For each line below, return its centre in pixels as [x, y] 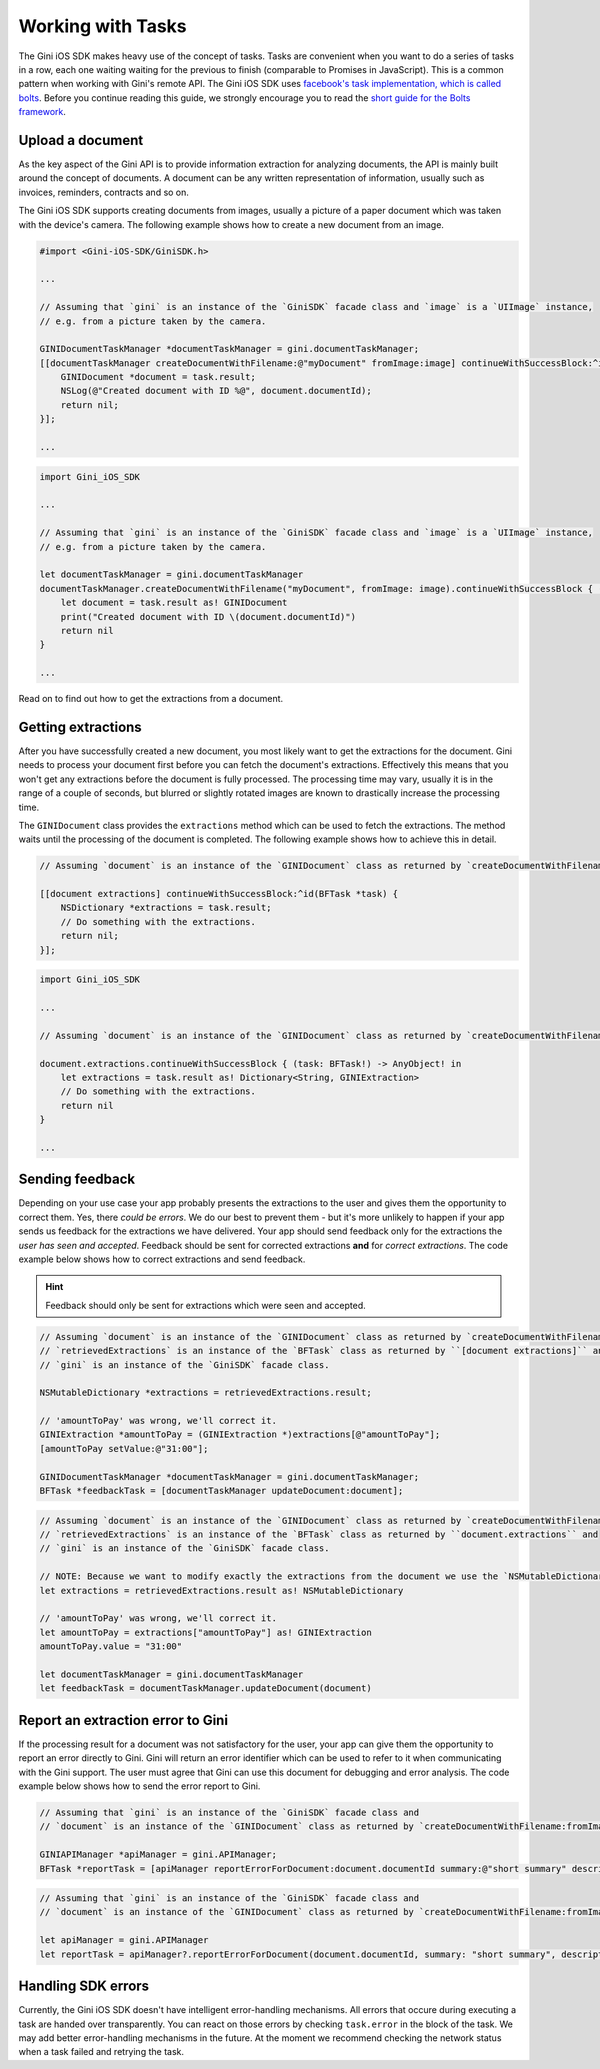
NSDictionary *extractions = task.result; [166, 908]
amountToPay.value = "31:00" [111, 1646]
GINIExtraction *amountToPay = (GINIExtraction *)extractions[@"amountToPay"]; [240, 1434]
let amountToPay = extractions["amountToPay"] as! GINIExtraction [205, 1632]
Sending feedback [76, 1179]
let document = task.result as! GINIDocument [174, 603]
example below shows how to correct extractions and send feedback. [162, 1259]
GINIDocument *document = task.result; [158, 377]
